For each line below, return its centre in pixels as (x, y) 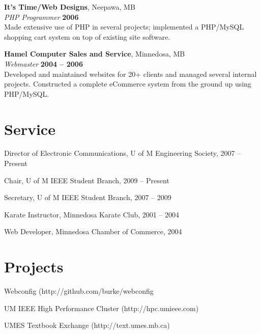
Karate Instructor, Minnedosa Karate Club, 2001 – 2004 (92, 214)
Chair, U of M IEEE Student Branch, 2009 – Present (87, 180)
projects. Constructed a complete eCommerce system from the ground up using (128, 84)
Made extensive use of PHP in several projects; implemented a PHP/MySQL (124, 27)
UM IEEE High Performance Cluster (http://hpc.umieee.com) (101, 308)
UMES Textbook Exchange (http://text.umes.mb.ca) (87, 325)
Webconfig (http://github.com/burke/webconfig (79, 291)
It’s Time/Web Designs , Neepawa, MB (70, 7)
